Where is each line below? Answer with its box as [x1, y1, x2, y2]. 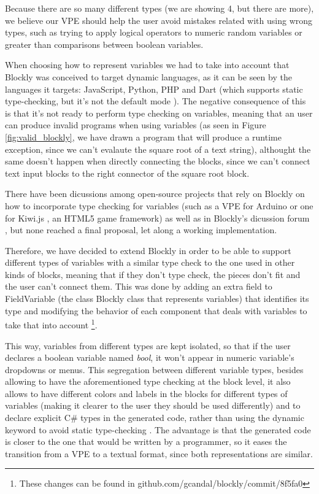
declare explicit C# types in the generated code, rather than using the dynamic [5, 411, 304, 424]
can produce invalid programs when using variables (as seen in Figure [5, 118, 266, 131]
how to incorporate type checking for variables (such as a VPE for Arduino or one [5, 199, 313, 212]
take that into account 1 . [5, 317, 98, 331]
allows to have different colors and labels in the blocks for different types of [5, 387, 288, 399]
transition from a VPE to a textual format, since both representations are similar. [5, 447, 313, 460]
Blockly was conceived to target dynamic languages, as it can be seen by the [5, 70, 292, 83]
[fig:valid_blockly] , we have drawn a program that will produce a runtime [5, 130, 282, 143]
